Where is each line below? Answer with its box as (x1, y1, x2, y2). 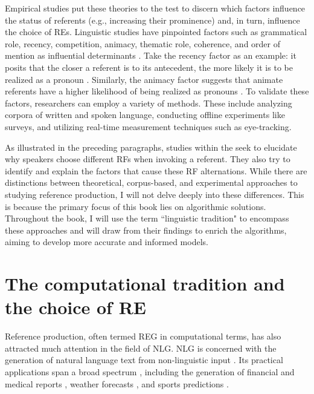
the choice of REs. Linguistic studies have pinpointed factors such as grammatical (5, 25, 307, 38)
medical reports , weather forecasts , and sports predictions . (5, 377, 229, 390)
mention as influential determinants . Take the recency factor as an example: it (5, 49, 296, 62)
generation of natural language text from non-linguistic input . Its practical (5, 353, 283, 366)
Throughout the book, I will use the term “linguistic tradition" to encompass (5, 212, 289, 225)
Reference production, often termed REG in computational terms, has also (5, 330, 281, 343)
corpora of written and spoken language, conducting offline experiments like (5, 108, 285, 121)
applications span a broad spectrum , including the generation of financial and (5, 365, 295, 378)
